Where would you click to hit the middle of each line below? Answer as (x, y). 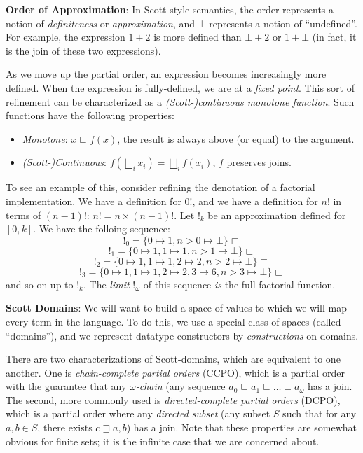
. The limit (107, 284)
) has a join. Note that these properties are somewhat (241, 427)
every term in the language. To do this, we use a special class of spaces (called (173, 321)
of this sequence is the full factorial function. (239, 284)
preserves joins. (259, 162)
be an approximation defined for (277, 215)
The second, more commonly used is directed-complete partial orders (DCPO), (173, 399)
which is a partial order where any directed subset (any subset (138, 413)
